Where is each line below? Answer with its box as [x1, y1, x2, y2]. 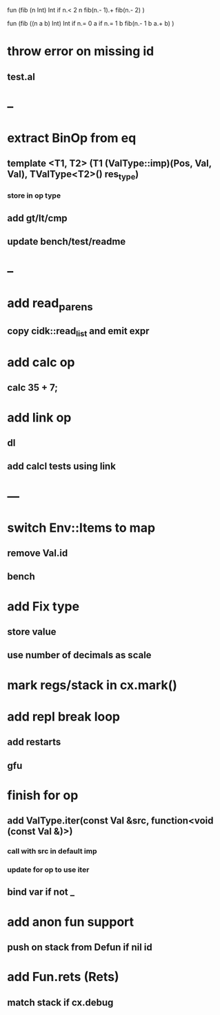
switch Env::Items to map [7, 520, 156, 535]
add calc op [7, 354, 75, 370]
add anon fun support [7, 914, 134, 929]
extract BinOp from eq [7, 130, 137, 146]
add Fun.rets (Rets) [7, 969, 119, 985]
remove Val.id [7, 548, 68, 559]
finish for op [7, 788, 79, 803]
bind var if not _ [7, 886, 74, 898]
